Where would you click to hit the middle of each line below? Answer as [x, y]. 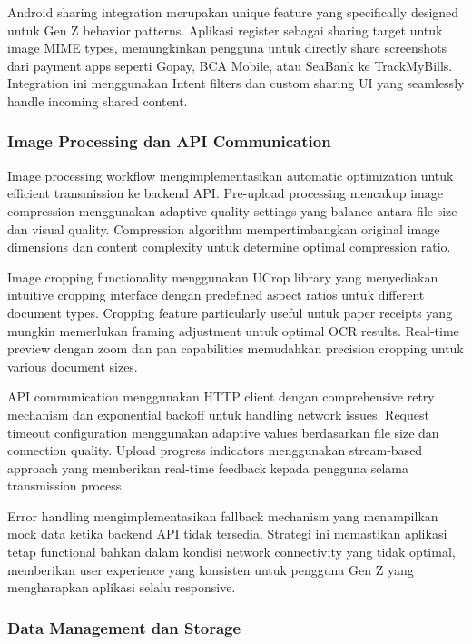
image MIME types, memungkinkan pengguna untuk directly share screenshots [227, 48]
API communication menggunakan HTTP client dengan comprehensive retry [221, 396]
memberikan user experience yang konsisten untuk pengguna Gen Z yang [211, 569]
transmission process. [66, 485]
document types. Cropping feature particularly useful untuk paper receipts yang [230, 312]
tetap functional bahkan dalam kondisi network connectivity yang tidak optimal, [231, 552]
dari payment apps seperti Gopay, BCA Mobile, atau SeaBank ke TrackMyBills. [230, 65]
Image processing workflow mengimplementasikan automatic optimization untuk [231, 175]
